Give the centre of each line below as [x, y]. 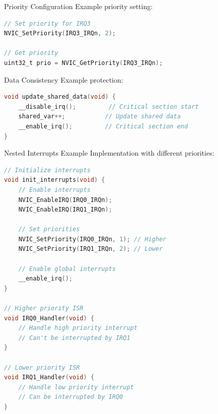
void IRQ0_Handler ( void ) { [49, 318]
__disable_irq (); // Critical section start [108, 107]
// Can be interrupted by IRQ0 [71, 397]
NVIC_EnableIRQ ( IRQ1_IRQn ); [65, 210]
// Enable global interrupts [67, 269]
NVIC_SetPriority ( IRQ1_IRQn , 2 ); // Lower [91, 249]
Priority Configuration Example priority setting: [79, 6]
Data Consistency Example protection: [64, 79]
